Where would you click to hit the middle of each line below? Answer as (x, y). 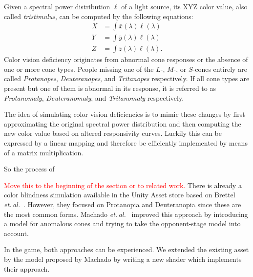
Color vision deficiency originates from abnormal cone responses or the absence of (126, 59)
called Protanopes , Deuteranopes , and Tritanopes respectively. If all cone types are (127, 78)
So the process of (29, 169)
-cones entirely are (220, 69)
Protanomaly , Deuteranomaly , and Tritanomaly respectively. (94, 97)
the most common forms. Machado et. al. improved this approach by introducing (126, 214)
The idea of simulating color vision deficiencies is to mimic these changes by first (125, 114)
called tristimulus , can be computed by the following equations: (99, 16)
